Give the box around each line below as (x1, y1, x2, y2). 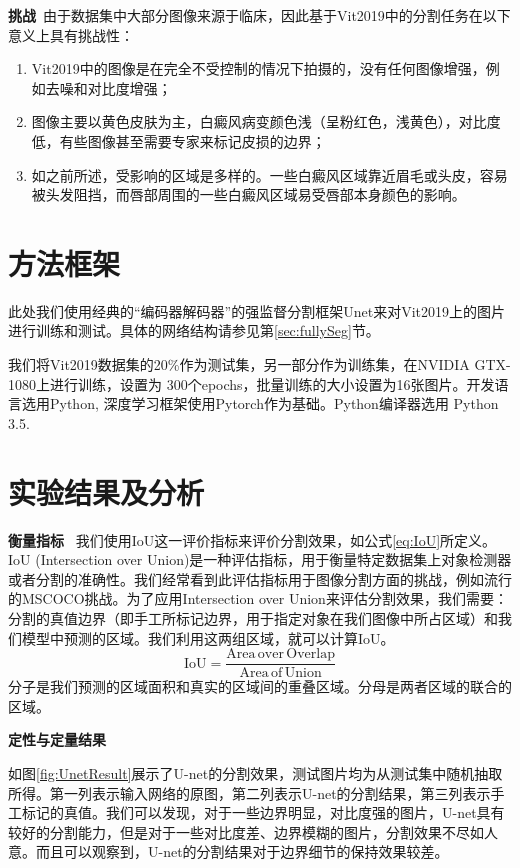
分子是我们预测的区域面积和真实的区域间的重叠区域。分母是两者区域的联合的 (8, 676, 512, 697)
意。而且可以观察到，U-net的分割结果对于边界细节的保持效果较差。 (8, 841, 449, 862)
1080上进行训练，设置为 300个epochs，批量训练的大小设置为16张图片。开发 (8, 373, 495, 394)
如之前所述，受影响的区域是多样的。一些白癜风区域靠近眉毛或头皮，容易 (31, 164, 508, 185)
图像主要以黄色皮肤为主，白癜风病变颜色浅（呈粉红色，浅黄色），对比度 (31, 111, 501, 132)
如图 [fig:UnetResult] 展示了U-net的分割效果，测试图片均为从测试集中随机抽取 (8, 762, 503, 783)
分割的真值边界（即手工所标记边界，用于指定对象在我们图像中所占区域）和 (8, 607, 498, 628)
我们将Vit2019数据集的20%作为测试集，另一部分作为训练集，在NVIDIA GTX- (8, 354, 511, 375)
